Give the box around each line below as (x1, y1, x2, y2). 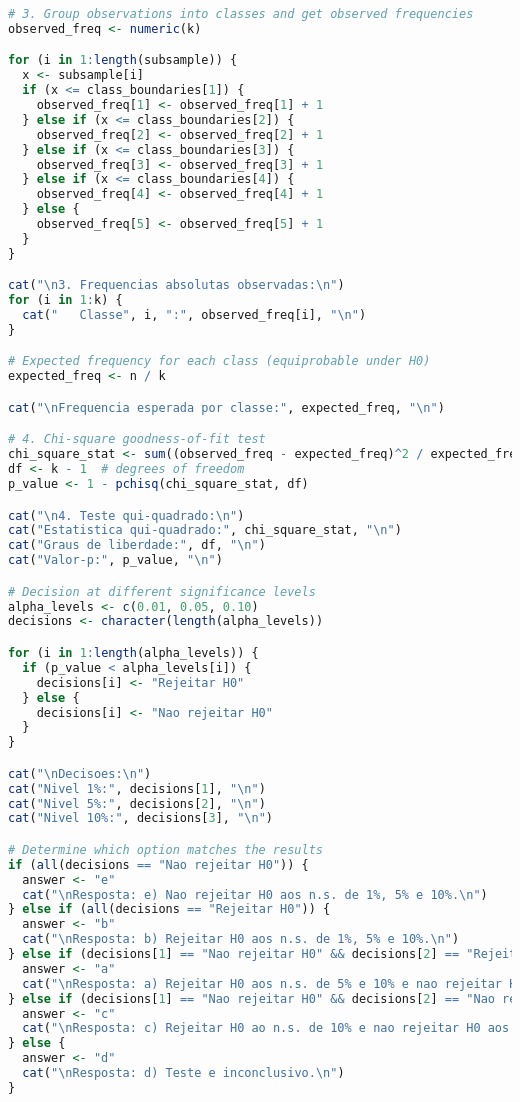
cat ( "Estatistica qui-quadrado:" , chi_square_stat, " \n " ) (8, 523, 402, 538)
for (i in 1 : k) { (8, 293, 123, 308)
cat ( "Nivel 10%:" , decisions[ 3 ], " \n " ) (8, 811, 273, 826)
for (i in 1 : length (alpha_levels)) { (8, 646, 259, 660)
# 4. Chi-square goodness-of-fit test (8, 432, 266, 447)
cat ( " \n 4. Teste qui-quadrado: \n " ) (8, 508, 245, 523)
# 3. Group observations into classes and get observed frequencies (8, 7, 474, 21)
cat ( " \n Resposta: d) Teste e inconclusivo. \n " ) (22, 1066, 345, 1081)
